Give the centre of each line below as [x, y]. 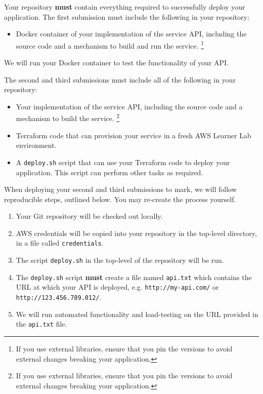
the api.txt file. [41, 324]
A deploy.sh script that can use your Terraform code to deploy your [123, 162]
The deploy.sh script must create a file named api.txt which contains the [134, 277]
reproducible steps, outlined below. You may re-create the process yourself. [120, 199]
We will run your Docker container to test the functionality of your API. [117, 63]
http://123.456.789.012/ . [59, 297]
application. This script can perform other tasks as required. [109, 172]
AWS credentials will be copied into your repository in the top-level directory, [136, 233]
